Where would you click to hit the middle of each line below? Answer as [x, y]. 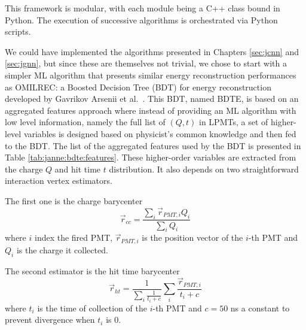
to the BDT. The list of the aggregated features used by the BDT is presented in [153, 145]
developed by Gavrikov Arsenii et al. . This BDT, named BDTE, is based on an [152, 99]
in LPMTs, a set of [234, 122]
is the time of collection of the [92, 308]
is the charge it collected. [62, 249]
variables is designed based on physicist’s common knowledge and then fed [160, 133]
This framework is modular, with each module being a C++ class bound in [143, 8]
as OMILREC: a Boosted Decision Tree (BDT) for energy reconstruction [138, 87]
